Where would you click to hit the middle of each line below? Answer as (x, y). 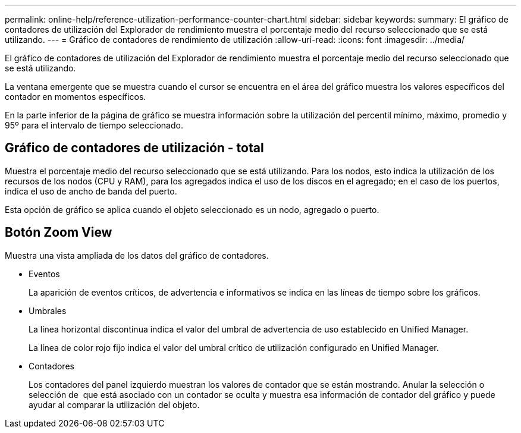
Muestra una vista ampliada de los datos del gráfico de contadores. (137, 255)
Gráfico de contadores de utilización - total (134, 148)
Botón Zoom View (59, 233)
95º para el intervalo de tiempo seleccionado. (94, 125)
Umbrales (48, 310)
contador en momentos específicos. (76, 97)
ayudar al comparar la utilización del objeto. (114, 404)
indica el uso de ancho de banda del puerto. (91, 191)
